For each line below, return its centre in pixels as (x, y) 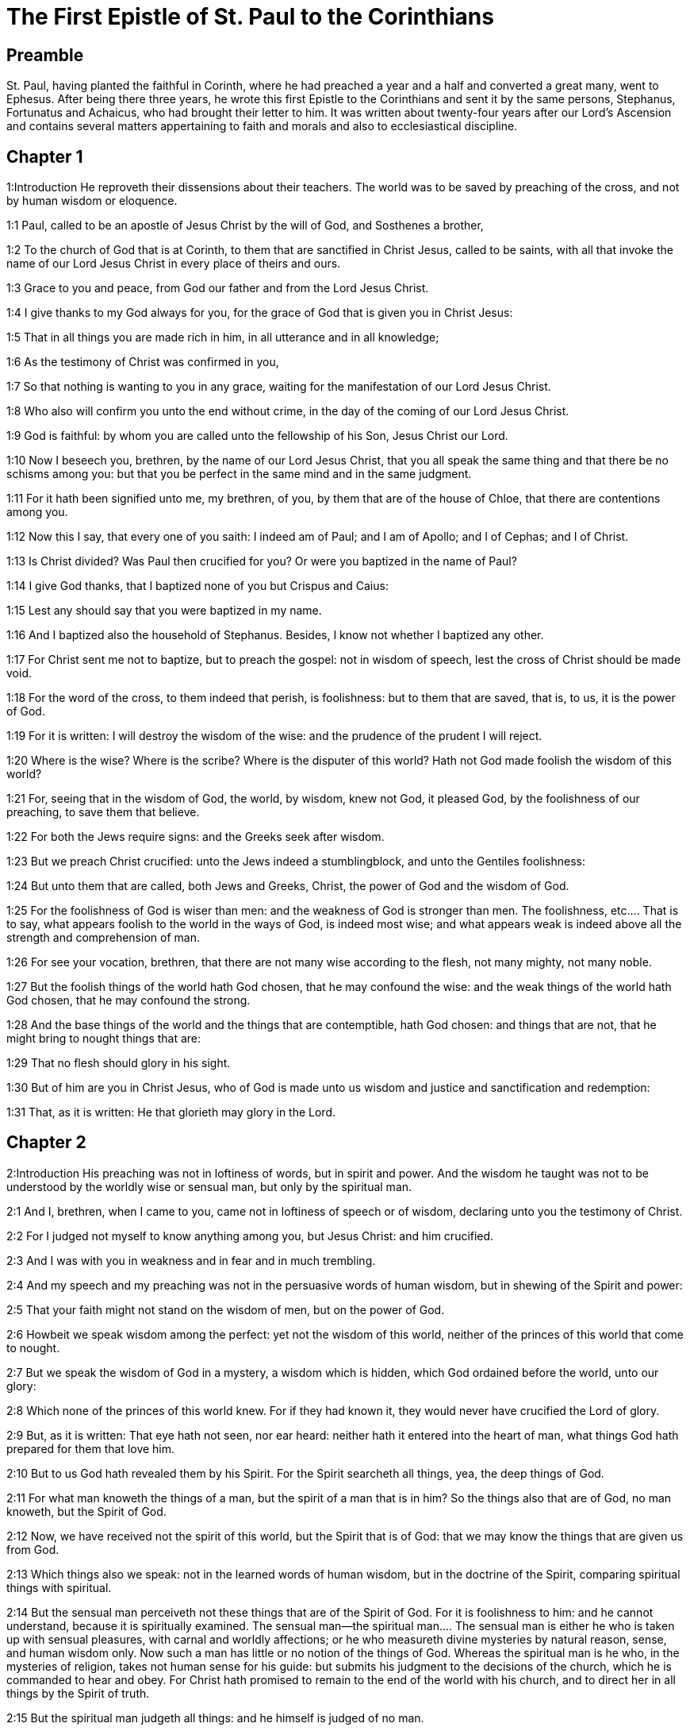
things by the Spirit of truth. (78, 1693)
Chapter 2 (46, 1143)
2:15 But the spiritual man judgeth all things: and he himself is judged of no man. (215, 1718)
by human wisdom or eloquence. (92, 201)
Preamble (45, 55)
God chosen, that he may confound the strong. (128, 1000)
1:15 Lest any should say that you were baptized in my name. (164, 611)
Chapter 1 (45, 156)
